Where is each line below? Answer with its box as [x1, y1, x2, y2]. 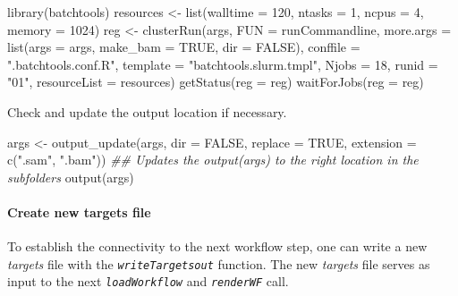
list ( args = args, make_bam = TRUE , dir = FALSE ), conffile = [7, 38, 360, 56]
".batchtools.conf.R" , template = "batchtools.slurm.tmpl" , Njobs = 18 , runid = [7, 55, 438, 73]
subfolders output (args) [7, 167, 134, 186]
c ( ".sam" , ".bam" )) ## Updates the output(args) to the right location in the [7, 150, 419, 169]
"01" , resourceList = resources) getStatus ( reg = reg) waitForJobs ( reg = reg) [7, 72, 424, 91]
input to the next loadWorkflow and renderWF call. [7, 272, 289, 291]
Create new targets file [7, 202, 151, 221]
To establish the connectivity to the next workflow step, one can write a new [7, 237, 428, 256]
